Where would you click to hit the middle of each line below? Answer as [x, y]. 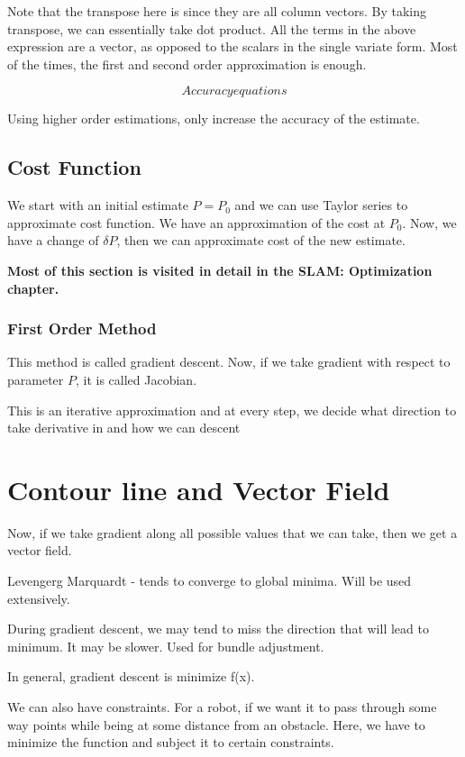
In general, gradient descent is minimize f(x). [131, 676]
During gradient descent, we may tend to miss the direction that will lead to [218, 629]
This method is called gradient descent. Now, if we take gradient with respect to [229, 362]
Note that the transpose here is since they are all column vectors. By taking [217, 11]
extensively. [39, 598]
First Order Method [82, 328]
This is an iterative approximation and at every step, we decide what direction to [232, 410]
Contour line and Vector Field [199, 489]
